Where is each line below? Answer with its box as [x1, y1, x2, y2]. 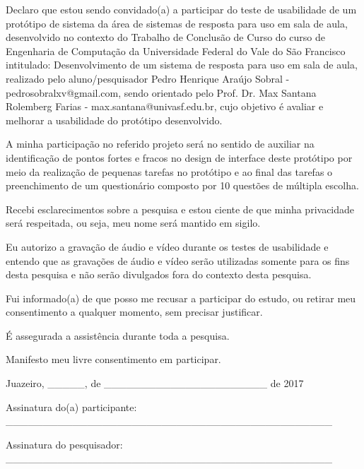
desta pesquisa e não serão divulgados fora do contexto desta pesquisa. [6, 267, 312, 282]
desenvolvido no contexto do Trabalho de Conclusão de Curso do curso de [6, 30, 325, 44]
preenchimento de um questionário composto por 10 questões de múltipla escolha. [6, 178, 359, 193]
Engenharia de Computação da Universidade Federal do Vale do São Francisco [6, 43, 346, 58]
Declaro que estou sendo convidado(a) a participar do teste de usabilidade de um [6, 2, 357, 16]
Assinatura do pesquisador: [6, 437, 123, 451]
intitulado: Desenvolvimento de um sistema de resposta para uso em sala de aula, [6, 57, 358, 72]
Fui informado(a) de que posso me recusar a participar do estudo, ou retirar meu [6, 290, 356, 305]
